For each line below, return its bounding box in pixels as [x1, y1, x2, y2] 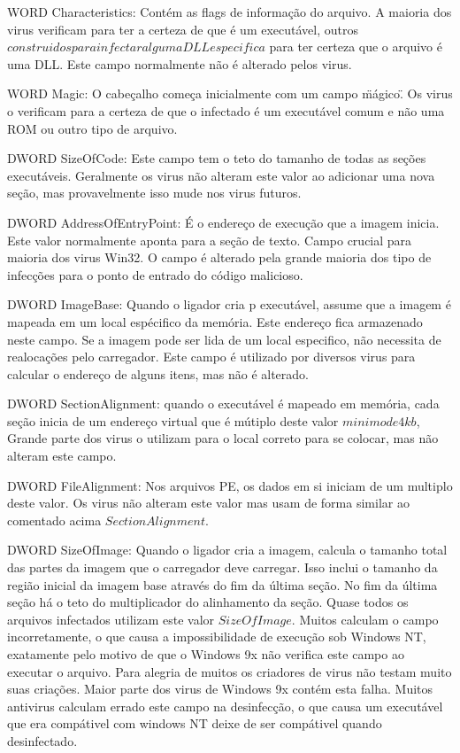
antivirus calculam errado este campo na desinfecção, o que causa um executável [7, 696, 443, 715]
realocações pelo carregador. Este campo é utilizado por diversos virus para [7, 347, 416, 366]
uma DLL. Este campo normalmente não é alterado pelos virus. [7, 54, 352, 73]
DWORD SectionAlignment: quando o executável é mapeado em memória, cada [7, 394, 440, 413]
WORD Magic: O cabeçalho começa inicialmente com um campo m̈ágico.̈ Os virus [7, 84, 453, 103]
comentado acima [7, 510, 102, 529]
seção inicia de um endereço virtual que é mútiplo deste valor [7, 411, 339, 430]
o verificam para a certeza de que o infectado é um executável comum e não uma [7, 101, 445, 120]
